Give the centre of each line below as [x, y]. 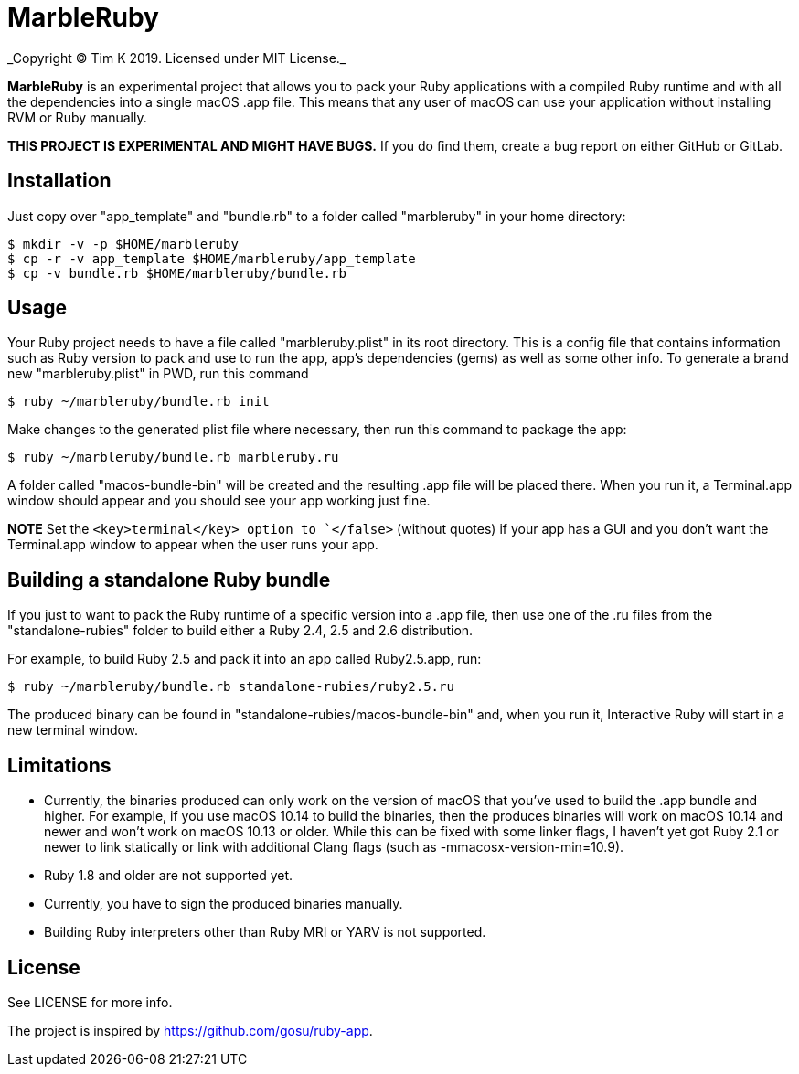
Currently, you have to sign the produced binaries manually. [224, 904]
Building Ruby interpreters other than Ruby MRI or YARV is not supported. [265, 932]
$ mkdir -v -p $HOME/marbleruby [123, 244]
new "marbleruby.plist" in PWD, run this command [158, 374]
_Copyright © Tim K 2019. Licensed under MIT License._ [177, 58]
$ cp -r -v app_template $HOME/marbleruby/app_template [212, 258]
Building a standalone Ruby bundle [169, 580]
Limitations [59, 765]
